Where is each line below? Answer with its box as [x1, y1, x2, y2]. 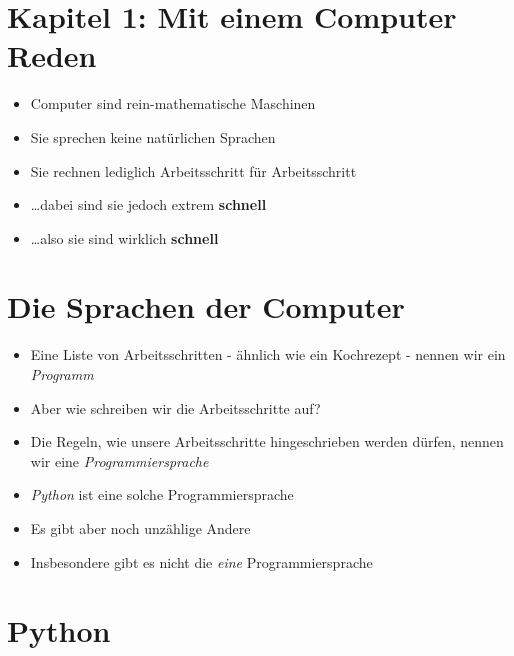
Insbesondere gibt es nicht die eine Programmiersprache [30, 551, 373, 572]
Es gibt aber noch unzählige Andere [30, 517, 251, 538]
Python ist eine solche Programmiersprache [30, 484, 294, 505]
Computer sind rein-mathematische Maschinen [30, 93, 316, 114]
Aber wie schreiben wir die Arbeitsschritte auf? [30, 397, 321, 418]
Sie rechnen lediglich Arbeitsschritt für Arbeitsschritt [30, 160, 357, 181]
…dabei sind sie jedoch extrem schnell [30, 194, 267, 215]
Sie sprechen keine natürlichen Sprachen [30, 126, 276, 147]
